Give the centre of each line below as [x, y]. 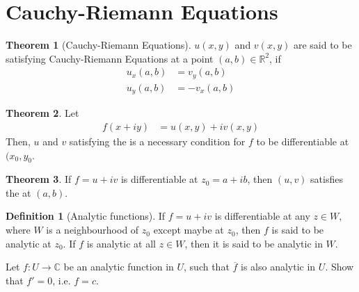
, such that [207, 267]
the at [18, 192]
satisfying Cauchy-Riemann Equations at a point [110, 58]
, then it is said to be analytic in [254, 243]
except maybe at [189, 230]
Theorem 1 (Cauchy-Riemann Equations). [98, 45]
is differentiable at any [262, 216]
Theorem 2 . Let [42, 113]
